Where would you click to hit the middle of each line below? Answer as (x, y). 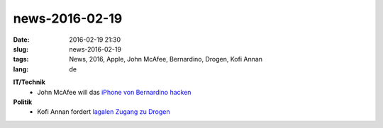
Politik (23, 102)
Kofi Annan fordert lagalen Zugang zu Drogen (104, 112)
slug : (21, 49)
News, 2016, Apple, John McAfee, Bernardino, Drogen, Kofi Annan (166, 59)
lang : (21, 69)
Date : (21, 40)
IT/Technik (29, 82)
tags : (21, 59)
